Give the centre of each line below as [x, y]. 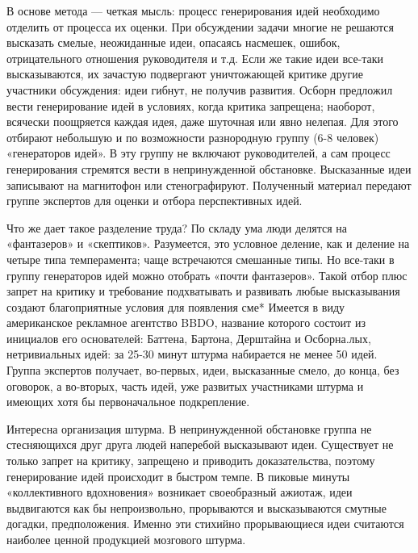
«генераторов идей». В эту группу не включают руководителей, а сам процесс [199, 153]
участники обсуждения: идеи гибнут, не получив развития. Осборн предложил [200, 89]
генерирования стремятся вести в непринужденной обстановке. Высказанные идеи [209, 168]
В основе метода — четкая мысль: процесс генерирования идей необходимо [193, 10]
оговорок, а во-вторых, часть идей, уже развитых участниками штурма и [185, 385]
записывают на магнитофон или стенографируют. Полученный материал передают [209, 184]
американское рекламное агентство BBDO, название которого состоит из [186, 323]
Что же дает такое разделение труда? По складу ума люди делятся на [177, 227]
